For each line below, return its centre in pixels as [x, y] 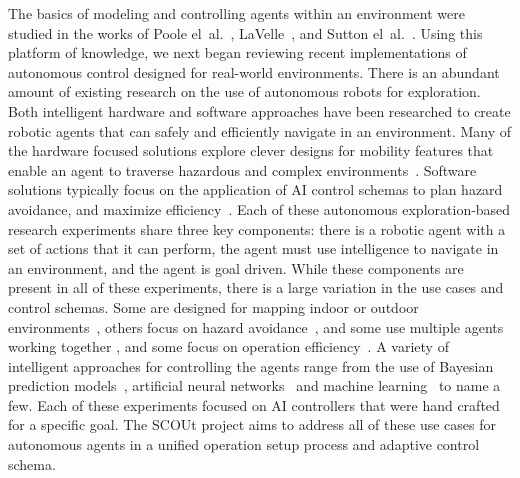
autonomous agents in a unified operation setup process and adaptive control [244, 444]
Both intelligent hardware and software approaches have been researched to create [259, 110]
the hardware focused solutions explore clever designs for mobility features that [251, 150]
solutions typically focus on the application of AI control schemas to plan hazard [255, 189]
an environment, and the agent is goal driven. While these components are [236, 267]
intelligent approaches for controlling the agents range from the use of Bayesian [251, 365]
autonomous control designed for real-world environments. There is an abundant [254, 71]
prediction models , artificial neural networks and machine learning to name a [254, 385]
